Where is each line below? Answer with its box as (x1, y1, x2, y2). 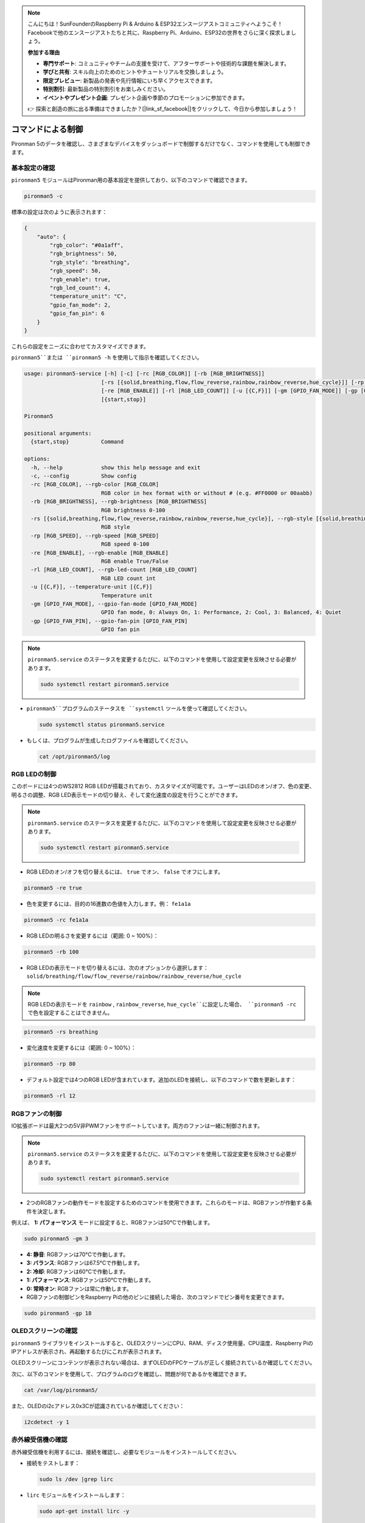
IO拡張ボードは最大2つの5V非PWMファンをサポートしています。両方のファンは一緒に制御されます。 (11, 1122, 263, 1129)
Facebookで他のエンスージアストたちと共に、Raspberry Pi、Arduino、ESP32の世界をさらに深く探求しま (27, 29, 291, 36)
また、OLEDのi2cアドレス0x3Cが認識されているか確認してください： (11, 1402, 185, 1410)
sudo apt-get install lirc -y (39, 1508, 130, 1514)
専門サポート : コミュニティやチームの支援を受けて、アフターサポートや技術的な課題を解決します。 (43, 60, 290, 67)
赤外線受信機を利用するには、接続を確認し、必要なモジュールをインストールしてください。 (11, 1448, 240, 1455)
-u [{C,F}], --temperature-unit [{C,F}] (30, 584, 153, 590)
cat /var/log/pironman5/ (24, 1387, 99, 1393)
